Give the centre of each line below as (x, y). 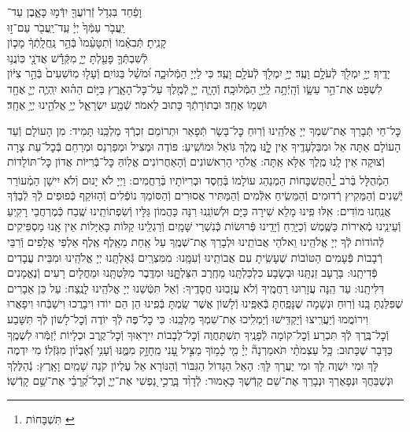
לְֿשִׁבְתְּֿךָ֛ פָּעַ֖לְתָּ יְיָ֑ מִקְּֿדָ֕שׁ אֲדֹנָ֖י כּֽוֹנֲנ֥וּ (78, 57)
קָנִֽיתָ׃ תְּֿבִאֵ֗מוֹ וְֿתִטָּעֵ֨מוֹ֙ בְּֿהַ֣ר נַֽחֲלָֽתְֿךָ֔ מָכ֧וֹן (87, 42)
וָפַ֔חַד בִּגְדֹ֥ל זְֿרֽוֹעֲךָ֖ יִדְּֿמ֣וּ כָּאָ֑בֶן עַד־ (74, 11)
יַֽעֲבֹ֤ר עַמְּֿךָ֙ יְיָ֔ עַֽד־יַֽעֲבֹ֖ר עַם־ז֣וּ (66, 26)
